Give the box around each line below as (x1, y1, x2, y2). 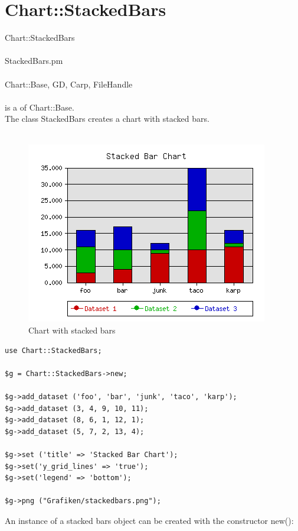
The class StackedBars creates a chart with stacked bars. (5, 112, 209, 125)
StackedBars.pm (5, 54, 63, 67)
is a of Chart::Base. (5, 101, 74, 113)
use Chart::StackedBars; (5, 346, 102, 355)
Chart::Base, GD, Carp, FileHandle (5, 77, 133, 90)
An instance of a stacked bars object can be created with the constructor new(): (5, 514, 294, 526)
